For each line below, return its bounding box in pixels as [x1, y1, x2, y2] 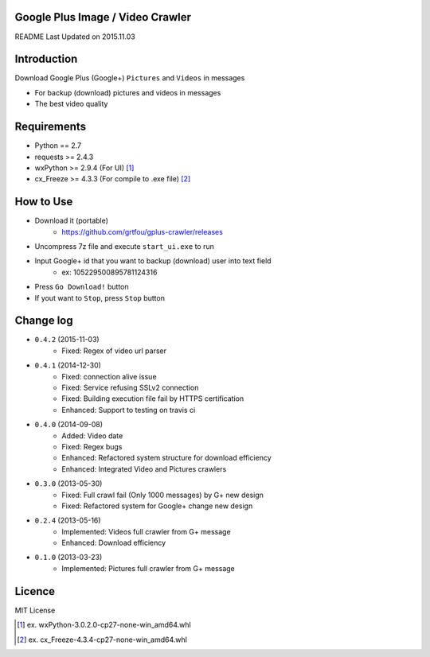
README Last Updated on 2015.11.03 [14, 32, 135, 41]
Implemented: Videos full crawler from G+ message [61, 527, 231, 536]
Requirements [14, 120, 87, 134]
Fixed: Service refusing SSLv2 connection [61, 383, 199, 392]
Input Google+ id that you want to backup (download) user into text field [34, 256, 272, 266]
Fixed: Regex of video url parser [61, 346, 167, 356]
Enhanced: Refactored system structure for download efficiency [61, 453, 272, 463]
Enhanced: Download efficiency [61, 538, 166, 548]
